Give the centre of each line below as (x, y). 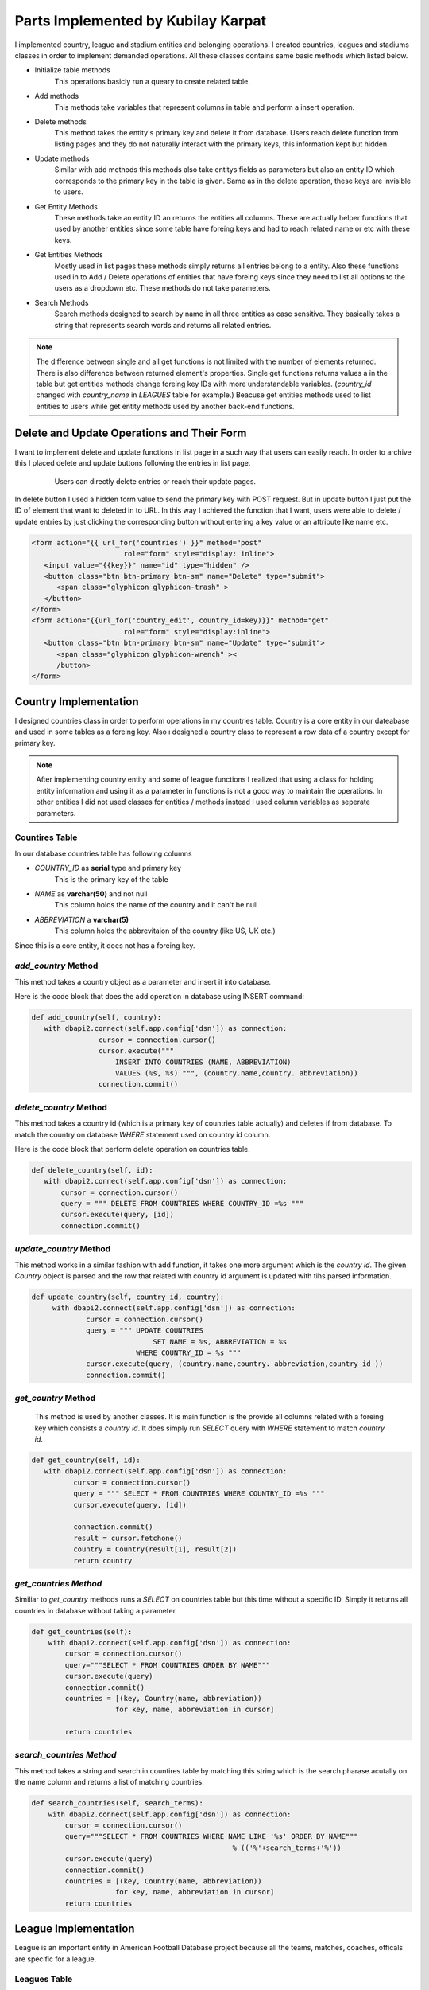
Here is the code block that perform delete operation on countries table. (132, 1149)
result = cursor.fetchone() (128, 1538)
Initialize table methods (72, 70)
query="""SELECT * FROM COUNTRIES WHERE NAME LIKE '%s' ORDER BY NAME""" (212, 1836)
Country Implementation (77, 702)
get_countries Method (58, 1583)
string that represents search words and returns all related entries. (163, 325)
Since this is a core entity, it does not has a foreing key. (105, 945)
